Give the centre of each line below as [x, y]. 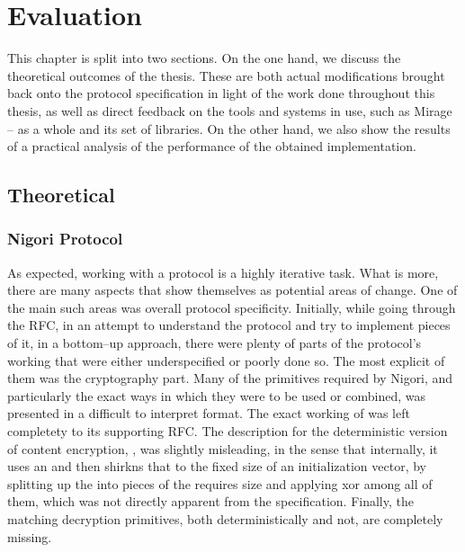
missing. [30, 536]
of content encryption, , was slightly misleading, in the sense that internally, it [223, 448]
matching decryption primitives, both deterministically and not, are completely [225, 519]
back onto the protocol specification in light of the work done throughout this [221, 93]
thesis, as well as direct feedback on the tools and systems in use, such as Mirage [230, 110]
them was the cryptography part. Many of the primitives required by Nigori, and [230, 378]
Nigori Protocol [65, 239]
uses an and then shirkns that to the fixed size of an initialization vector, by [217, 466]
